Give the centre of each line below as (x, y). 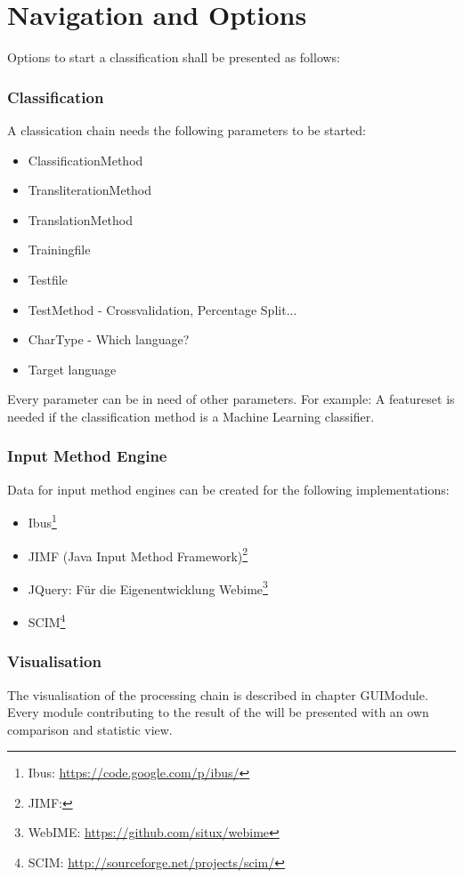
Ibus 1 (42, 521)
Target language (72, 369)
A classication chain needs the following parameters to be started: (187, 129)
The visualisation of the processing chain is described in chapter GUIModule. (218, 694)
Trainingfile (59, 250)
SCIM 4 (47, 620)
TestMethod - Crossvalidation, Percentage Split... (162, 309)
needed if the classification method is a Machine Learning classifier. (191, 416)
